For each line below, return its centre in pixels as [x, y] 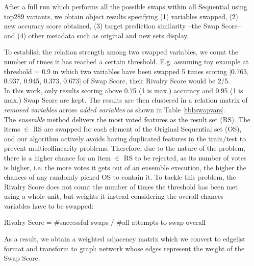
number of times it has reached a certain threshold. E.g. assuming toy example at [127, 61]
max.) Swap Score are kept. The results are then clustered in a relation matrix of [126, 100]
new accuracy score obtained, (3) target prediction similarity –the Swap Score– [123, 26]
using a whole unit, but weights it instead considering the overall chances [114, 196]
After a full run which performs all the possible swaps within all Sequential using [126, 6]
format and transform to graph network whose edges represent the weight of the [124, 248]
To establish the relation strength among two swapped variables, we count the [121, 52]
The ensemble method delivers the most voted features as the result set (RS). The [127, 119]
